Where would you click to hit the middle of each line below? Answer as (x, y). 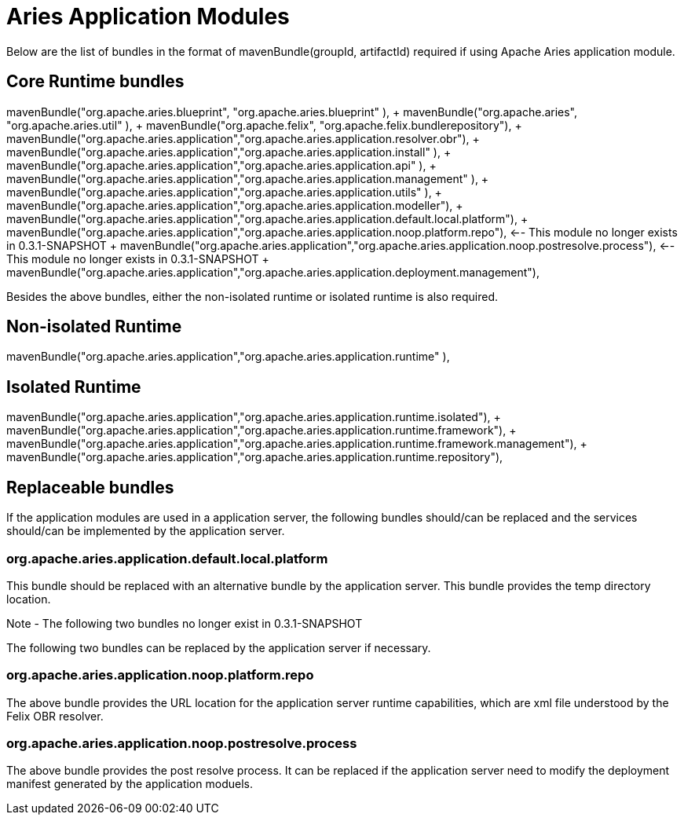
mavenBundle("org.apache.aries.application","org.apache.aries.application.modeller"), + (235, 205)
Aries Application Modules (148, 16)
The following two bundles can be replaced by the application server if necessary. (219, 647)
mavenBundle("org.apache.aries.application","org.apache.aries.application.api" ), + (221, 165)
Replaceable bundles (90, 487)
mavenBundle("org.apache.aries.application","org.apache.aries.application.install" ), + (229, 152)
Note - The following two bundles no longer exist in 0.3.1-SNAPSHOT (185, 623)
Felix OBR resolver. (55, 716)
